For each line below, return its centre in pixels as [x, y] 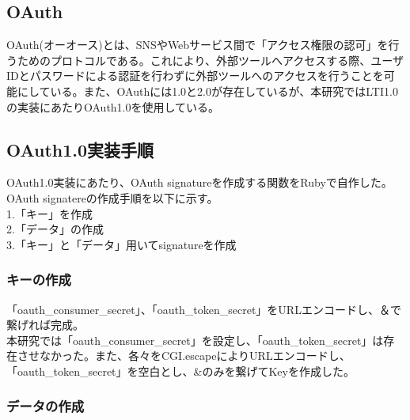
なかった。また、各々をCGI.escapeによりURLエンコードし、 [195, 356]
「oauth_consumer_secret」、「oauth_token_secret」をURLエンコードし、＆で [204, 309]
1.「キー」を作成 [49, 213]
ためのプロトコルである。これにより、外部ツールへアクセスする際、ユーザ [211, 60]
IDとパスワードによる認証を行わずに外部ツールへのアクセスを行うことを [195, 76]
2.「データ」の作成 [55, 229]
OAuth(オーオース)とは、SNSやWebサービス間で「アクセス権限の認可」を [197, 45]
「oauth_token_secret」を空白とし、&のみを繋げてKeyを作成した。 [180, 371]
